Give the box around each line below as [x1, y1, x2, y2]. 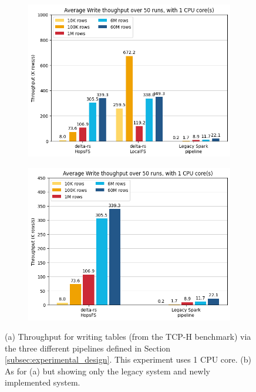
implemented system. [5, 376, 80, 388]
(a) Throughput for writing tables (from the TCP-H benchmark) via [5, 330, 251, 343]
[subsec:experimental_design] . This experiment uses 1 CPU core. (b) [5, 353, 251, 366]
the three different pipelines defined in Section [5, 342, 171, 354]
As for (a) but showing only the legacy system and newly [5, 364, 210, 377]
